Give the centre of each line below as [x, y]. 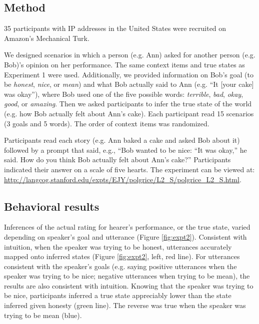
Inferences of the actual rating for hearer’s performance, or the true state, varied [127, 227]
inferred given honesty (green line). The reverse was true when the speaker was [125, 305]
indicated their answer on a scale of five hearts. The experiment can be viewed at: [129, 169]
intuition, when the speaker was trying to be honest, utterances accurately [118, 246]
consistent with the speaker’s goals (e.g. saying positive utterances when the [120, 266]
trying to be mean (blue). [43, 315]
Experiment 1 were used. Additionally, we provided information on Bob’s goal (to [129, 74]
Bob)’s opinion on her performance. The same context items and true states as [124, 64]
